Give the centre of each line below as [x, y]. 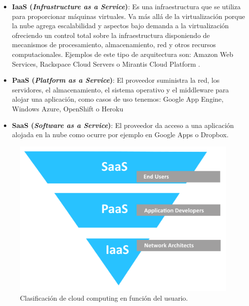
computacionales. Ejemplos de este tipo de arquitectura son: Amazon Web [123, 54]
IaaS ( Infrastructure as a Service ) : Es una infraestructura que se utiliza [126, 6]
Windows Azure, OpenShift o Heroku [68, 108]
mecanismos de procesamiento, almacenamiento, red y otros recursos [114, 45]
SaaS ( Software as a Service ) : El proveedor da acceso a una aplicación [123, 125]
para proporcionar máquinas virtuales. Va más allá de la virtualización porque [128, 16]
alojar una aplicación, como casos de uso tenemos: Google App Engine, [118, 99]
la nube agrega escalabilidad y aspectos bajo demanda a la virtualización [120, 26]
